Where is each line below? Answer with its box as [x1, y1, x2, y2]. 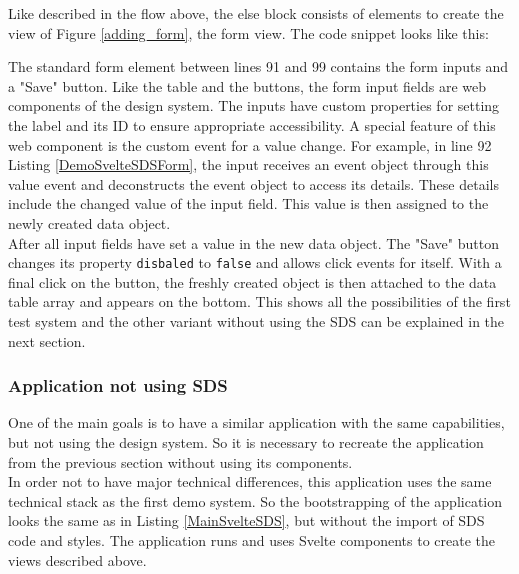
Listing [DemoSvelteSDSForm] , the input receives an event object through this [8, 154, 489, 175]
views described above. [8, 549, 147, 570]
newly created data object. [8, 212, 171, 233]
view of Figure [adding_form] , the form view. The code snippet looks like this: [8, 22, 489, 43]
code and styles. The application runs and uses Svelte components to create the [8, 529, 496, 550]
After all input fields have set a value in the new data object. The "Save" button [8, 232, 499, 253]
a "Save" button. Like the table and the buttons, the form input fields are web [8, 75, 486, 96]
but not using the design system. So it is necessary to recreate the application [8, 431, 484, 452]
